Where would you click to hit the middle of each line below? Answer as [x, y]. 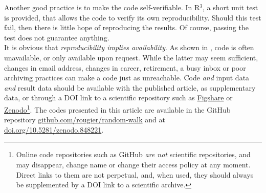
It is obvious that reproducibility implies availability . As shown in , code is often [129, 47]
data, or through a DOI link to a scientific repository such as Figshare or [118, 98]
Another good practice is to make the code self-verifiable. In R [102, 7]
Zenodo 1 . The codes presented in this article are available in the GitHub [117, 109]
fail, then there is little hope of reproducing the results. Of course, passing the [126, 27]
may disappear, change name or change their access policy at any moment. [133, 164]
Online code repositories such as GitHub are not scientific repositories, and [133, 154]
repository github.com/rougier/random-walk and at [85, 120]
